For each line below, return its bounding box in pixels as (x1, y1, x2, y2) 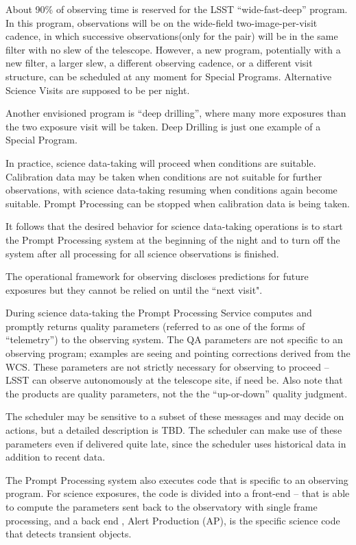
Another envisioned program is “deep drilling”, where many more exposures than (5, 106, 346, 120)
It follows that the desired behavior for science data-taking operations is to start (5, 219, 343, 233)
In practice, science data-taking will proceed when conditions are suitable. (5, 155, 316, 170)
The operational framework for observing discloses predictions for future (5, 269, 309, 283)
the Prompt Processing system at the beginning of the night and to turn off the (5, 232, 340, 246)
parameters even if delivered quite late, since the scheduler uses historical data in (5, 436, 346, 450)
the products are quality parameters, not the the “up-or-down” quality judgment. (5, 386, 348, 400)
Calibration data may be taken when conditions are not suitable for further (5, 169, 322, 183)
